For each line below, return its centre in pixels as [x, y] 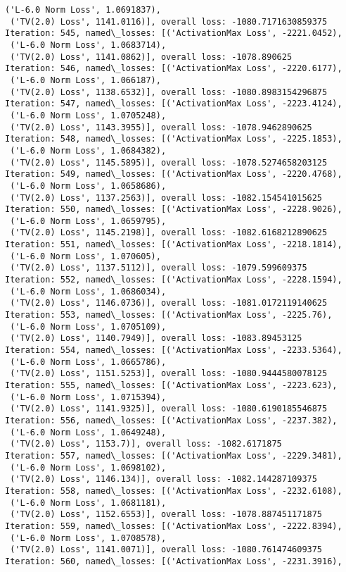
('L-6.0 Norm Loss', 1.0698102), [88, 467]
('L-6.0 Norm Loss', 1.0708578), [88, 538]
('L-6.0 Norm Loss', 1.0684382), [88, 150]
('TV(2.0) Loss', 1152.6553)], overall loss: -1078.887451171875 [166, 515]
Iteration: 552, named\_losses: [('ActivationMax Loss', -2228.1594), [174, 280]
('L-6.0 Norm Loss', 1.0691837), [83, 10]
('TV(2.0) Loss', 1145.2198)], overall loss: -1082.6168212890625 [169, 233]
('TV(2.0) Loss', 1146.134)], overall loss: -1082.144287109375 [164, 479]
